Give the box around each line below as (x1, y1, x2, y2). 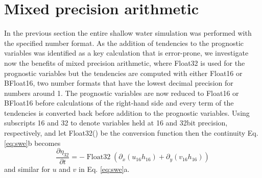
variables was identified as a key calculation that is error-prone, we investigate (4, 47, 249, 58)
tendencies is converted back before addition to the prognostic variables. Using (4, 107, 250, 118)
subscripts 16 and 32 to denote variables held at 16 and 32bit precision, (4, 117, 228, 128)
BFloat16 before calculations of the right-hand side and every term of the (4, 97, 234, 108)
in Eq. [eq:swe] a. (79, 164, 130, 174)
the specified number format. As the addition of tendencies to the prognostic (4, 37, 244, 48)
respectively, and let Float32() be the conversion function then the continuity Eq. (4, 128, 258, 138)
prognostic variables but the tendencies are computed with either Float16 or (4, 67, 243, 78)
